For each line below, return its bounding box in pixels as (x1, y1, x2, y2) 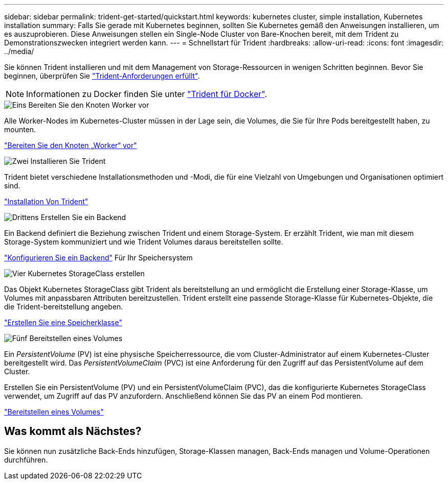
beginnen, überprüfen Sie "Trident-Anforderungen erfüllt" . (4, 71, 200, 80)
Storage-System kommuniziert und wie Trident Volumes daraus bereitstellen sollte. (4, 237, 283, 246)
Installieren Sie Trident (30, 157, 106, 165)
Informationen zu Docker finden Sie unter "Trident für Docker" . (26, 89, 267, 99)
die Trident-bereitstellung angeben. (4, 302, 123, 311)
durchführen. (4, 455, 48, 464)
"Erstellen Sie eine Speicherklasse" (4, 318, 122, 327)
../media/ (4, 47, 34, 56)
